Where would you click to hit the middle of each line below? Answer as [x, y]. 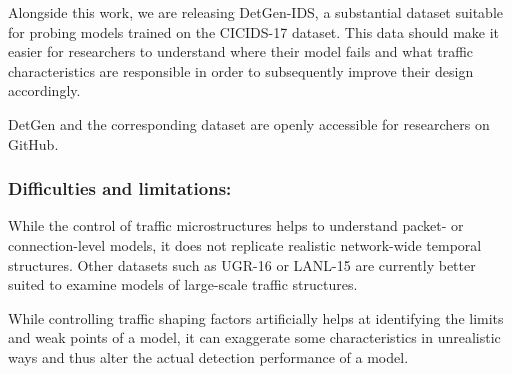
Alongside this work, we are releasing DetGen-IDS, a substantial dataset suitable [256, 12]
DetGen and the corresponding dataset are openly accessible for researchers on [249, 123]
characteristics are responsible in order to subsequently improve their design [241, 70]
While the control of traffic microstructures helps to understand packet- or [236, 225]
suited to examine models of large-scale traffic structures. [183, 284]
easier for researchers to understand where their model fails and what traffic [241, 51]
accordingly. [44, 90]
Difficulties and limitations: [120, 188]
